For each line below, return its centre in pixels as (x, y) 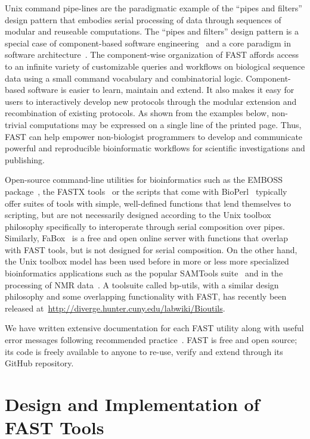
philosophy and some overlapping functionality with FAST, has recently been (146, 296)
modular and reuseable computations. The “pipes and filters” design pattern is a (152, 31)
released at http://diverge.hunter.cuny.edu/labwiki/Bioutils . (115, 308)
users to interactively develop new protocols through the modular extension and (151, 101)
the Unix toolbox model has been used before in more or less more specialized (147, 261)
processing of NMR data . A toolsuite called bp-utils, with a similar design (142, 284)
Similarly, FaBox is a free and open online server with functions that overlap (146, 238)
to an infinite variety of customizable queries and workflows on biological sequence (155, 66)
